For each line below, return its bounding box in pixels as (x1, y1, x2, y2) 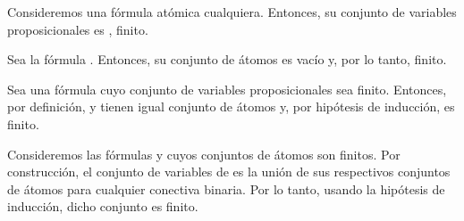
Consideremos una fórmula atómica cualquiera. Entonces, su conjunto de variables (7, 3, 457, 20)
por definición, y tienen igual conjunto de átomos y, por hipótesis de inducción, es (7, 97, 455, 116)
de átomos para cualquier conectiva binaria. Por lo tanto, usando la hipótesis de (7, 179, 445, 198)
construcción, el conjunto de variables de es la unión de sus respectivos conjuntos (7, 162, 451, 181)
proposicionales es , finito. (7, 20, 148, 38)
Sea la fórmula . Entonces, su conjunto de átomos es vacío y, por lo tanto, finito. (7, 50, 447, 69)
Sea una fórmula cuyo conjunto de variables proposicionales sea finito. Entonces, (7, 79, 447, 98)
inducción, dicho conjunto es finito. (7, 197, 198, 216)
